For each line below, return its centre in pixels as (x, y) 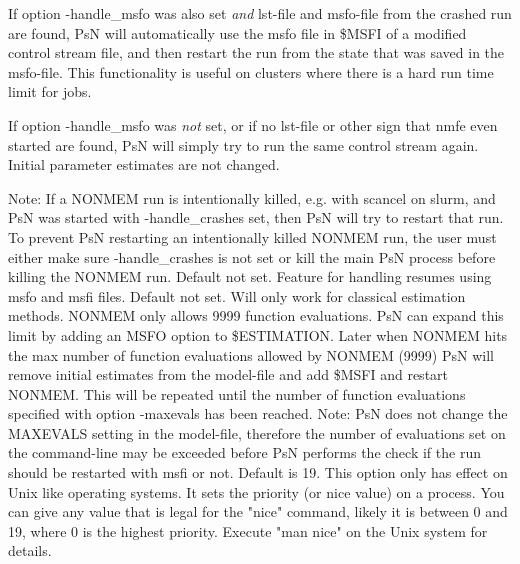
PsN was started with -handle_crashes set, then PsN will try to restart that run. (256, 217)
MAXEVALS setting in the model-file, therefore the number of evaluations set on (257, 432)
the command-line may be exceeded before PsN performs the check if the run (244, 452)
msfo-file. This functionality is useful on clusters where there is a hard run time (251, 71)
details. (30, 550)
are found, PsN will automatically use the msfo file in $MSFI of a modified (237, 32)
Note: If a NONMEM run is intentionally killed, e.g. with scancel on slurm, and (252, 197)
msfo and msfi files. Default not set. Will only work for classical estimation (237, 295)
